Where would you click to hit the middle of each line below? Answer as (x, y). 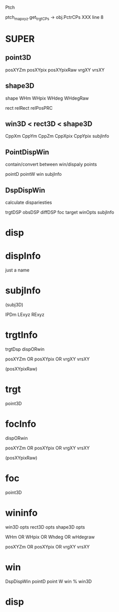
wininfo (22, 513)
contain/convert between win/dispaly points (51, 164)
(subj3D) (14, 305)
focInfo (21, 424)
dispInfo (23, 256)
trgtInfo (22, 335)
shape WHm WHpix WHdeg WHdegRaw (47, 98)
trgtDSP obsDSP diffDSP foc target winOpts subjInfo (60, 212)
